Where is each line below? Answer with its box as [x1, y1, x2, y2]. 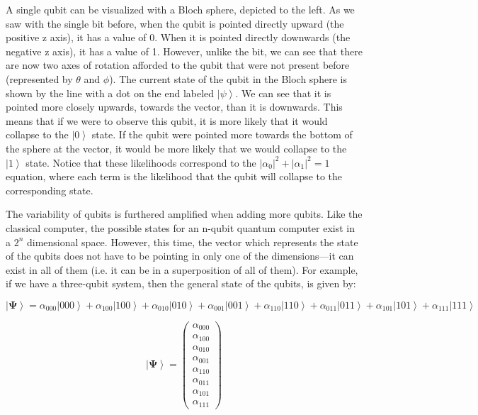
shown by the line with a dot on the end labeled [6, 85, 215, 100]
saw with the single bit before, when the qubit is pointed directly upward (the [6, 16, 344, 31]
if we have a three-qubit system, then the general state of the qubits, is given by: [6, 276, 356, 291]
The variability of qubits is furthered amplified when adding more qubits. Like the [6, 206, 363, 221]
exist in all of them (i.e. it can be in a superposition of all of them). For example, [6, 262, 358, 277]
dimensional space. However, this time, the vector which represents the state [27, 234, 358, 249]
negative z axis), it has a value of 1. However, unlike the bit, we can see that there [6, 43, 363, 58]
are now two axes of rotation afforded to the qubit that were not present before [6, 57, 350, 72]
